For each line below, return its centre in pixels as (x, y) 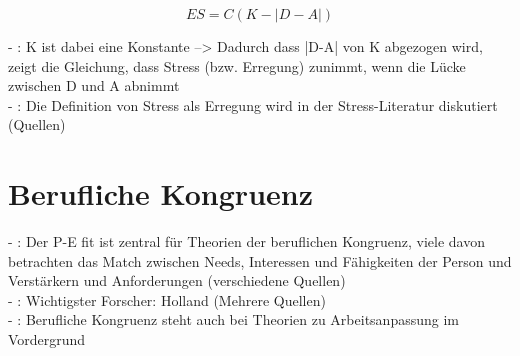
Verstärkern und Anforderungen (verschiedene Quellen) (177, 280)
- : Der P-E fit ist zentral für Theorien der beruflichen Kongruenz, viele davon (246, 241)
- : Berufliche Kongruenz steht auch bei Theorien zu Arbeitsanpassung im (233, 319)
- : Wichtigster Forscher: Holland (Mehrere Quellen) (167, 299)
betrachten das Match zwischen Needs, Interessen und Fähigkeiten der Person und (260, 260)
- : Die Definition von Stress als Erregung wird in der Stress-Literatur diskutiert (253, 104)
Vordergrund (47, 339)
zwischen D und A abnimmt (94, 85)
